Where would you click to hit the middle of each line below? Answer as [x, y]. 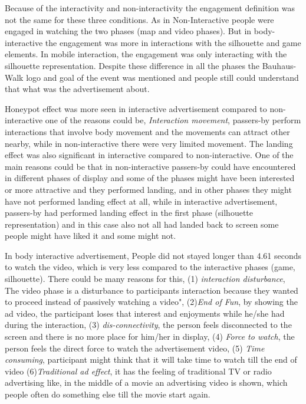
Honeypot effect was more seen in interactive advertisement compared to [136, 108]
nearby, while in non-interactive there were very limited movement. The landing [149, 143]
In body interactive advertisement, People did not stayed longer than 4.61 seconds [153, 255]
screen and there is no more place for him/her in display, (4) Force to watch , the [150, 336]
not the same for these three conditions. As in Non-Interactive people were [139, 19]
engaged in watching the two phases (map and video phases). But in [128, 31]
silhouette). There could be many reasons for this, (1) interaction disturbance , [145, 279]
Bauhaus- [279, 65]
